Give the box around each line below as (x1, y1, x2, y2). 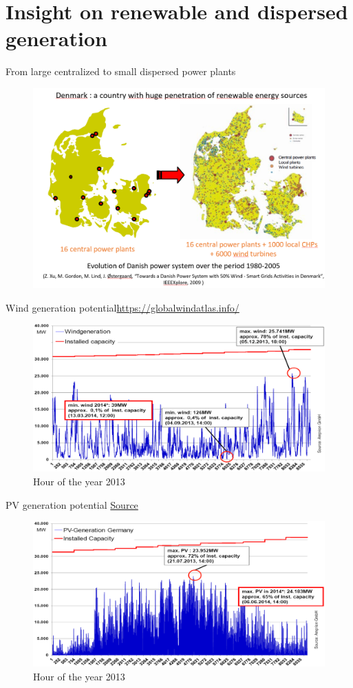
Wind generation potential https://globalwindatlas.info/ (6, 300, 239, 314)
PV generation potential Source (6, 497, 138, 512)
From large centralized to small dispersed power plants (6, 64, 236, 79)
